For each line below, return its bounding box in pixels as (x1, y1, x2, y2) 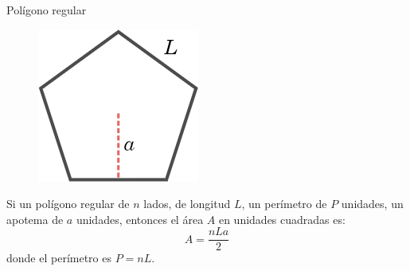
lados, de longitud (143, 195, 231, 212)
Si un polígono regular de (6, 195, 130, 212)
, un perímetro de (241, 195, 327, 212)
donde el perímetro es (6, 249, 111, 266)
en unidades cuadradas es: (218, 210, 346, 227)
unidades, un (341, 195, 404, 212)
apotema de (6, 210, 64, 227)
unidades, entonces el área (76, 210, 204, 227)
